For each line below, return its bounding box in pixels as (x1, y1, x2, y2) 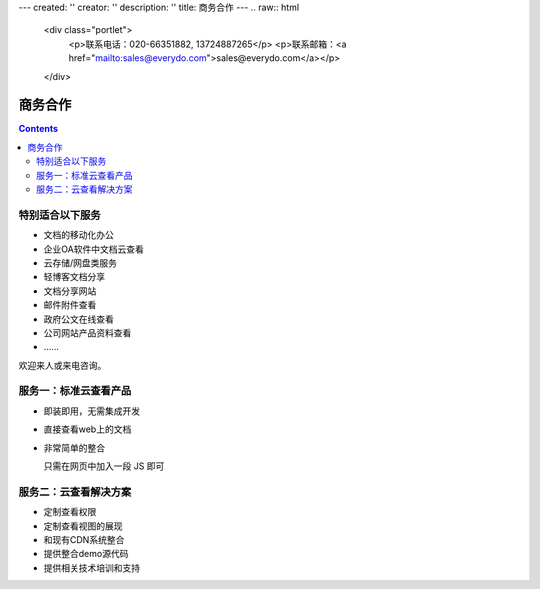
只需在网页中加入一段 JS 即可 (43, 460, 165, 472)
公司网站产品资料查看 (43, 326, 132, 339)
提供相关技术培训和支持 (43, 561, 140, 574)
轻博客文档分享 (43, 271, 105, 283)
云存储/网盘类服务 (43, 256, 118, 269)
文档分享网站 (43, 285, 97, 297)
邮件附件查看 (43, 299, 97, 311)
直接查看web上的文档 (43, 423, 132, 435)
